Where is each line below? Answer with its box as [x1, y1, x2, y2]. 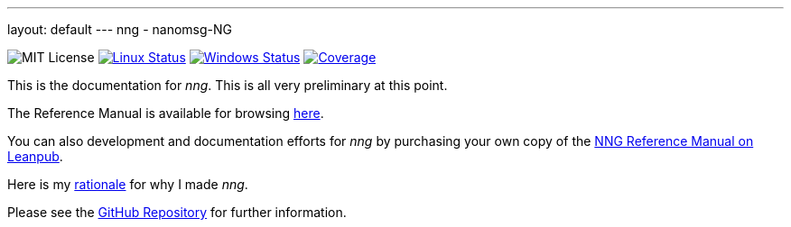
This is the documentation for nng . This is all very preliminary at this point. [7, 77, 448, 93]
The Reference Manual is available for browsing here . [7, 105, 324, 121]
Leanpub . [7, 149, 63, 164]
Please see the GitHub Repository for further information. [7, 204, 347, 220]
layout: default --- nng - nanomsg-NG [7, 22, 232, 37]
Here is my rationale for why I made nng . [7, 177, 248, 192]
